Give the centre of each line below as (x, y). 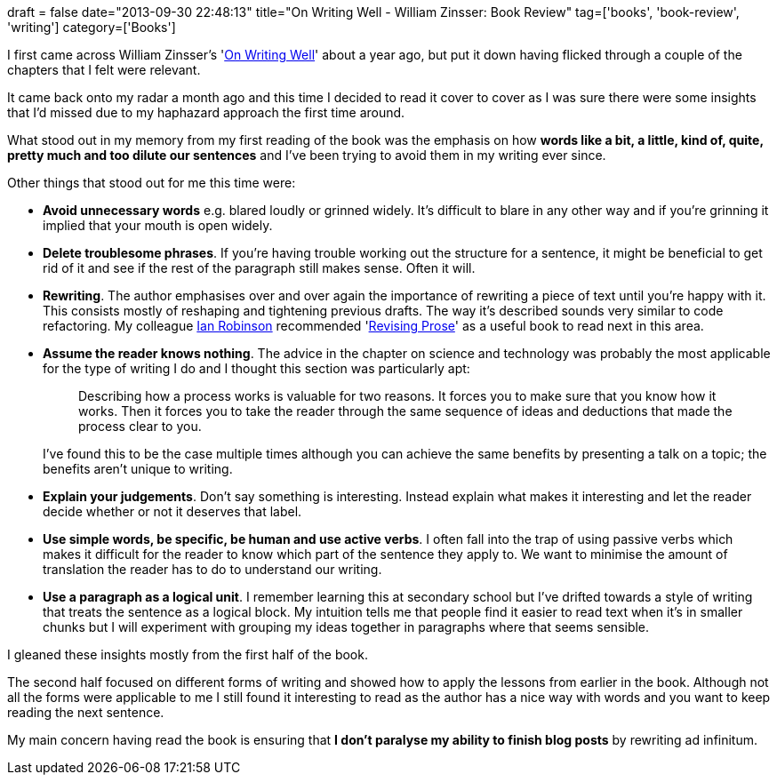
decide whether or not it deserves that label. (172, 511)
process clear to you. (140, 426)
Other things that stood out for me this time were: (152, 183)
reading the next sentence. (86, 712)
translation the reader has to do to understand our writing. (212, 569)
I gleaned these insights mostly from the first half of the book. (188, 654)
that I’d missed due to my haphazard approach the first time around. (206, 112)
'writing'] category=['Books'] (92, 27)
